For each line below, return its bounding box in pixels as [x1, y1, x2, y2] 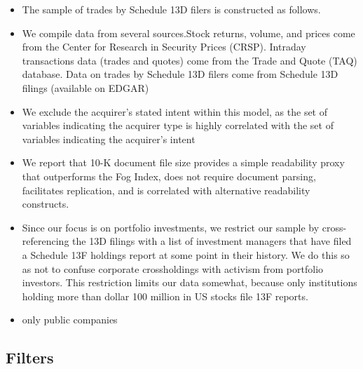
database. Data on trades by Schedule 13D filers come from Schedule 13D [22, 67, 338, 81]
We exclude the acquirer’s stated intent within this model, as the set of [22, 104, 328, 119]
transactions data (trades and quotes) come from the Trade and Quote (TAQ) [22, 53, 357, 67]
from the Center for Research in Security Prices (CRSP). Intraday [22, 39, 306, 54]
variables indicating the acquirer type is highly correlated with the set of [22, 118, 334, 133]
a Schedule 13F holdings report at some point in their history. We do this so [22, 247, 350, 262]
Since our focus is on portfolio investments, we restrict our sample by [22, 220, 320, 234]
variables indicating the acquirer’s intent [22, 131, 196, 146]
